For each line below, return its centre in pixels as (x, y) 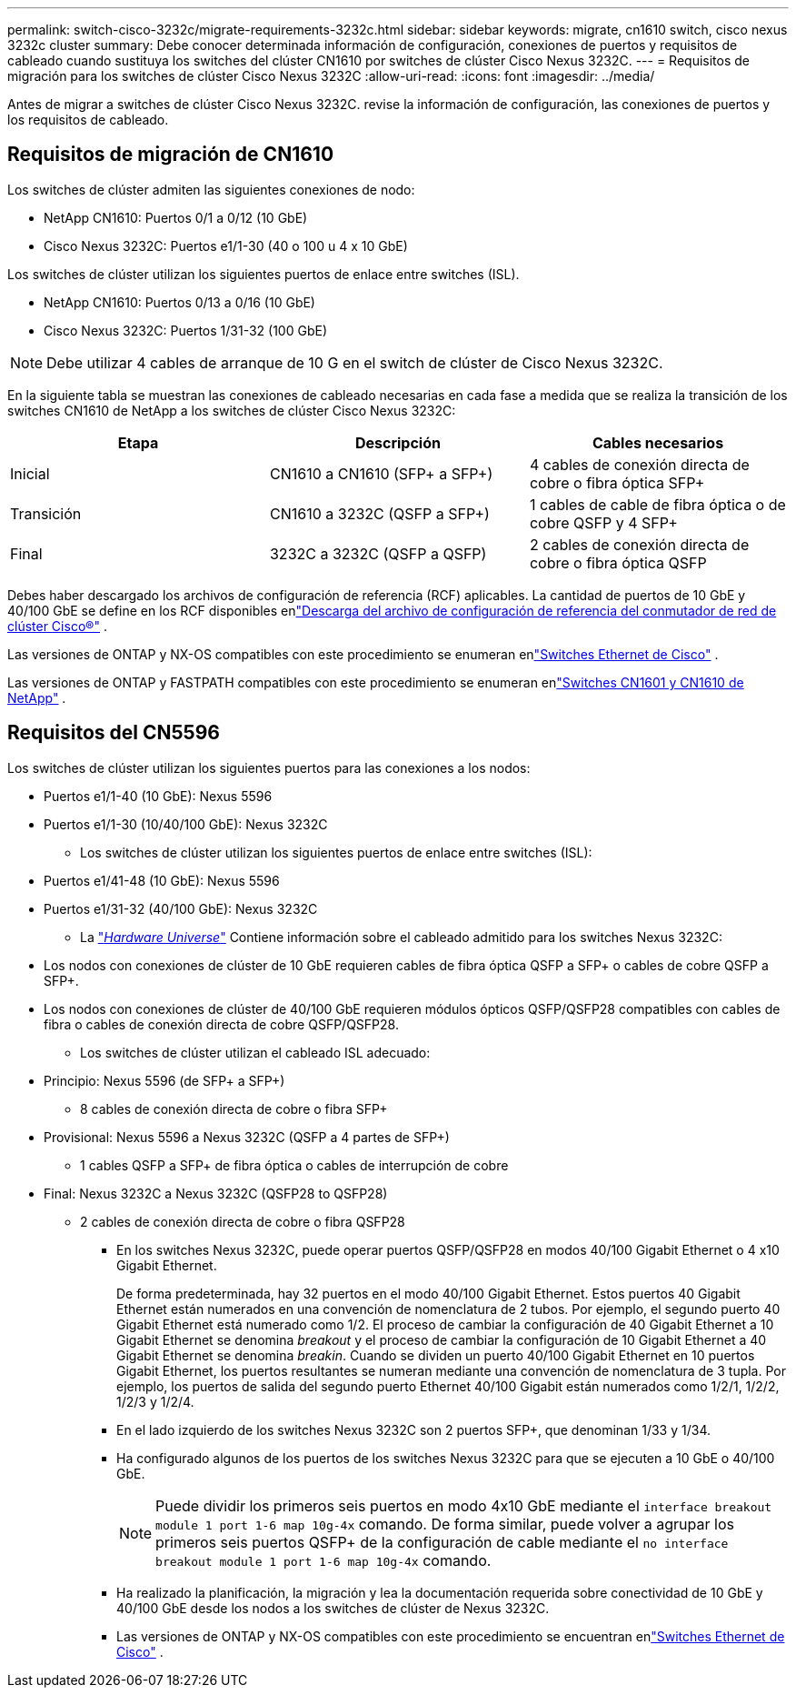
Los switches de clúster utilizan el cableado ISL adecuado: (255, 1052)
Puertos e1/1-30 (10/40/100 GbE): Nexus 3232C (186, 824)
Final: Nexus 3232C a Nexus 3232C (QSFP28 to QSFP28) (216, 1193)
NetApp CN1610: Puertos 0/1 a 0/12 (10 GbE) (176, 217)
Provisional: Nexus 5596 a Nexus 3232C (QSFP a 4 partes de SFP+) (247, 1137)
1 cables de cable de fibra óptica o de (657, 504)
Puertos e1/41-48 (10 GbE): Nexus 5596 (162, 880)
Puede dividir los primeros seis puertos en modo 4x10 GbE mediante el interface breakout (464, 1505)
